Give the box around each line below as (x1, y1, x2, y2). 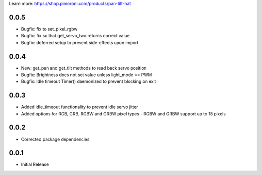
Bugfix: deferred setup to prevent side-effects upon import (21, 39, 139, 46)
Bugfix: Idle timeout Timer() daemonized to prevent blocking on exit (21, 79, 156, 84)
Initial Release (21, 161, 49, 167)
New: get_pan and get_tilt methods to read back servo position (21, 65, 147, 71)
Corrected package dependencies (21, 136, 90, 142)
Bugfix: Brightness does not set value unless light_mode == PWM (21, 72, 152, 78)
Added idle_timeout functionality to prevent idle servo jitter (21, 104, 138, 110)
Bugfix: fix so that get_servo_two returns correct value (21, 33, 130, 39)
